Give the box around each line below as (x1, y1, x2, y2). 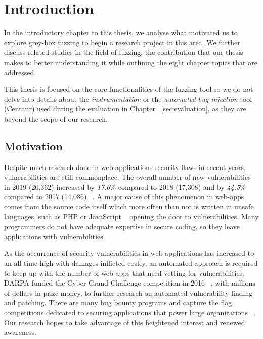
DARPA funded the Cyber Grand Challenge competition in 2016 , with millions (4, 277, 255, 288)
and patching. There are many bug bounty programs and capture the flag (4, 297, 232, 308)
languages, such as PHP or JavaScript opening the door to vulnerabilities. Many (4, 211, 259, 221)
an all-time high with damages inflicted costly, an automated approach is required (4, 258, 258, 268)
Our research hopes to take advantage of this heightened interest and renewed (4, 317, 245, 327)
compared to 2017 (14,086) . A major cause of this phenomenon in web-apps (4, 191, 244, 202)
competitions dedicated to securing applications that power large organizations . (4, 307, 256, 317)
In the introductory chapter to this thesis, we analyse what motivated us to (4, 27, 238, 38)
